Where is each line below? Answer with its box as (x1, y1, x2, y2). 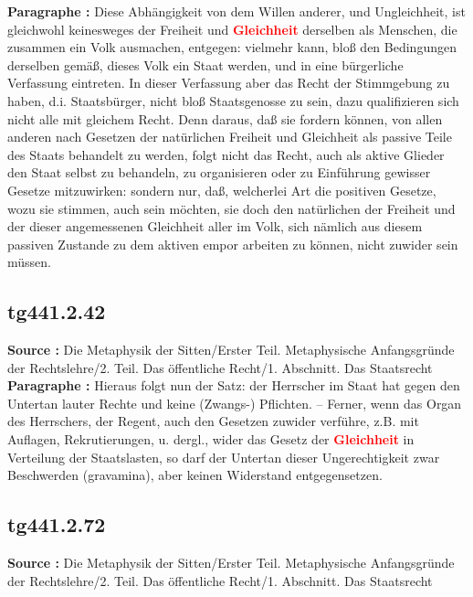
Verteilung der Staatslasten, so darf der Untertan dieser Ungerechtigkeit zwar (7, 447, 440, 466)
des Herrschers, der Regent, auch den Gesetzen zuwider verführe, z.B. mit (7, 411, 419, 431)
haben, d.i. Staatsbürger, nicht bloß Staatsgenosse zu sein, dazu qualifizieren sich (7, 91, 459, 110)
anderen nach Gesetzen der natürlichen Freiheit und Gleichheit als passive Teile (7, 127, 452, 146)
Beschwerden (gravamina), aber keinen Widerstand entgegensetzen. (7, 465, 383, 485)
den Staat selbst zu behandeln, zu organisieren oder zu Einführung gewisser (7, 163, 431, 182)
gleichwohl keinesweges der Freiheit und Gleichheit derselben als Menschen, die (7, 19, 457, 38)
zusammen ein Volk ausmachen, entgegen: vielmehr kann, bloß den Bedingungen (7, 37, 457, 57)
